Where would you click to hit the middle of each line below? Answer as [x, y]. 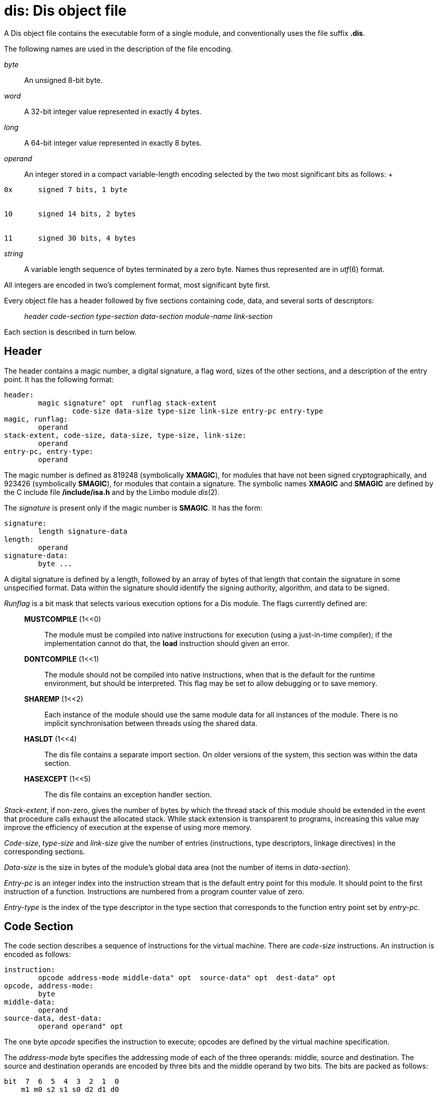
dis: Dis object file [65, 11]
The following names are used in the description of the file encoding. [119, 49]
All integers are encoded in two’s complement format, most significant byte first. [137, 285]
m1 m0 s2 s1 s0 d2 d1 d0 [70, 1090]
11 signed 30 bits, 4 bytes [70, 238]
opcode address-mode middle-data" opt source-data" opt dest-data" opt [187, 978]
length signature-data [83, 531]
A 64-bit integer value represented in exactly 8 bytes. [113, 143]
